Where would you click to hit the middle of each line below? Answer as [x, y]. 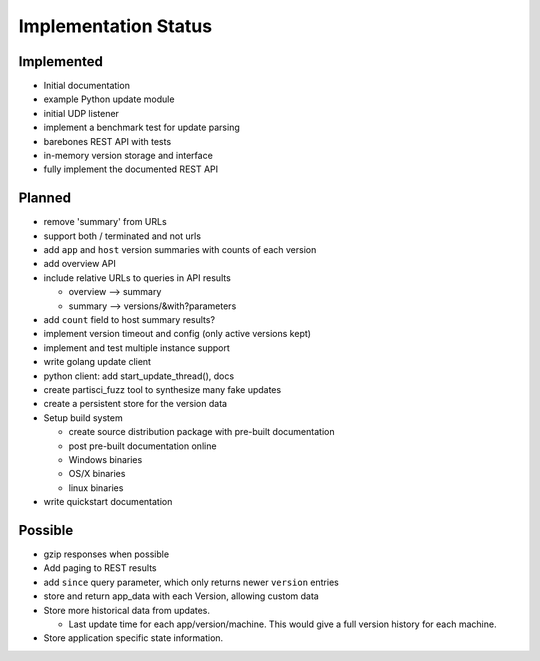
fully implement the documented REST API [131, 169]
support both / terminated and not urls [122, 236]
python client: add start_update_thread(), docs [139, 376]
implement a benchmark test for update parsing [141, 127]
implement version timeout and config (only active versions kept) [177, 334]
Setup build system [83, 417]
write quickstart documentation [108, 502]
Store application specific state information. [133, 638]
